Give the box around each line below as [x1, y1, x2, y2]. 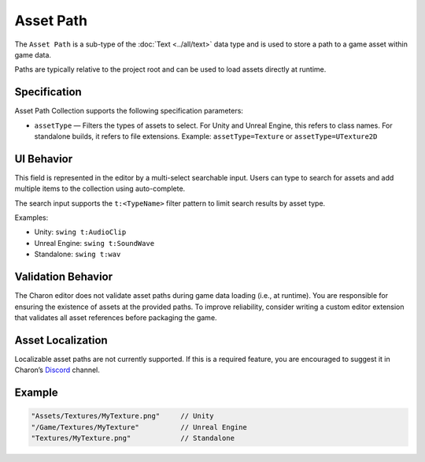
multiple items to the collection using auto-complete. [14, 184, 186, 193]
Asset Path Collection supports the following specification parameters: [14, 106, 244, 116]
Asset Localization [14, 333, 108, 347]
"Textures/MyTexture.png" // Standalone [31, 434, 235, 443]
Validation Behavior [14, 270, 113, 284]
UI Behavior [14, 152, 73, 166]
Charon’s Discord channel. [14, 365, 100, 374]
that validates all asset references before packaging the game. [14, 312, 217, 322]
